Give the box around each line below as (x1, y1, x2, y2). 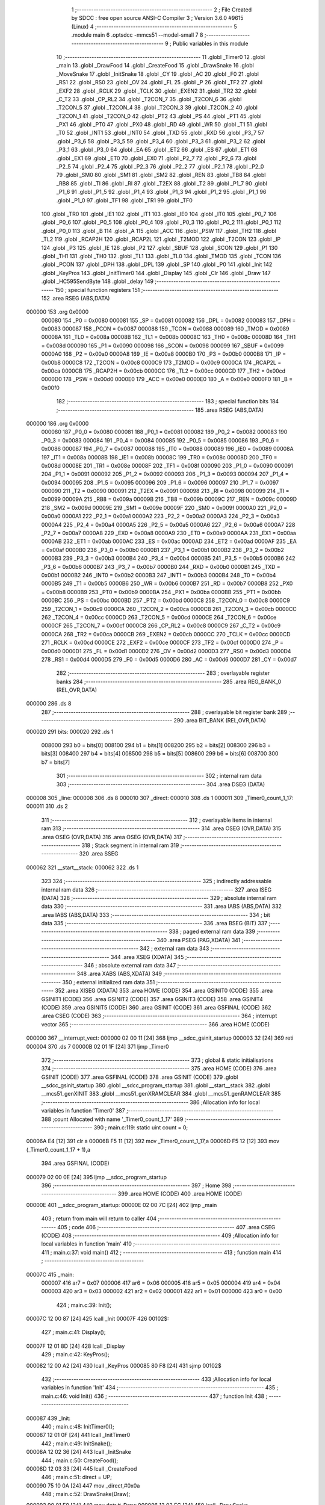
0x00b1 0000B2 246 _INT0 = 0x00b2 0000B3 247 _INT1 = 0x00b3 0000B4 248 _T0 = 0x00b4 (41, 572, 276, 579)
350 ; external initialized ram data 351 (62, 978, 155, 985)
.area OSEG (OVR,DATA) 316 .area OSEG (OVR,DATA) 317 (41, 833, 182, 840)
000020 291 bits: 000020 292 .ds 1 (26, 728, 114, 735)
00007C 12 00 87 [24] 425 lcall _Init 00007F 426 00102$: (26, 1315, 169, 1323)
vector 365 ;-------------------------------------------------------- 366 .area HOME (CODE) (41, 1020, 270, 1028)
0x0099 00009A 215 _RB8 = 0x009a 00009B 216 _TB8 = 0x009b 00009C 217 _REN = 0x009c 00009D (41, 495, 297, 503)
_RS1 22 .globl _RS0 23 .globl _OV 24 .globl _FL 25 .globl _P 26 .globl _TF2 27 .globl (56, 79, 263, 86)
